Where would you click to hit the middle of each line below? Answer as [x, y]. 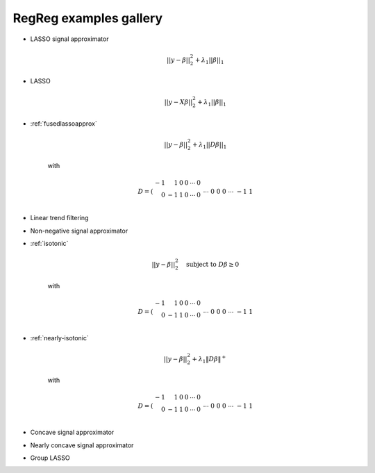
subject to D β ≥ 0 [212, 265]
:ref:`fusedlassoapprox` [64, 123]
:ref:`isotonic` [49, 244]
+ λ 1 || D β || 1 [209, 145]
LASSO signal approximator [69, 39]
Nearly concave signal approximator [82, 445]
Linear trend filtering [59, 218]
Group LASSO [50, 458]
